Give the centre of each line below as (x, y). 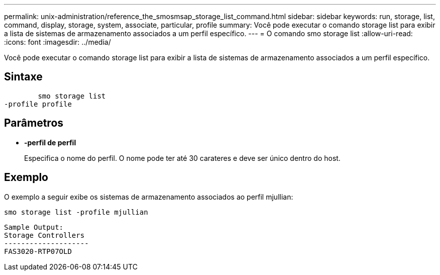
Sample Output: (34, 227)
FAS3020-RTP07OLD (38, 251)
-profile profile (38, 104)
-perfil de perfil (50, 142)
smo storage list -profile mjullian (76, 212)
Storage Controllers (44, 235)
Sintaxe (23, 77)
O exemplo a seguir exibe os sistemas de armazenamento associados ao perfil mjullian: (149, 197)
